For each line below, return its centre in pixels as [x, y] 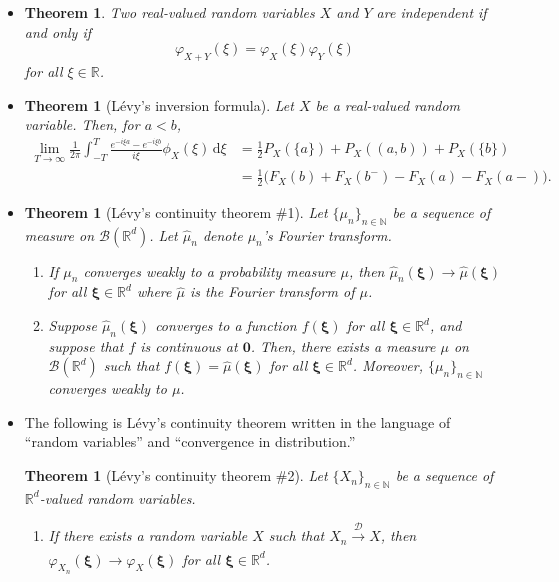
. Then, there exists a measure [343, 345]
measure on [59, 234]
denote [222, 234]
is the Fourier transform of [272, 291]
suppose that [86, 345]
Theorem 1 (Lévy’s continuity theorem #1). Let [176, 211]
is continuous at [189, 345]
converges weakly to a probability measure [209, 270]
